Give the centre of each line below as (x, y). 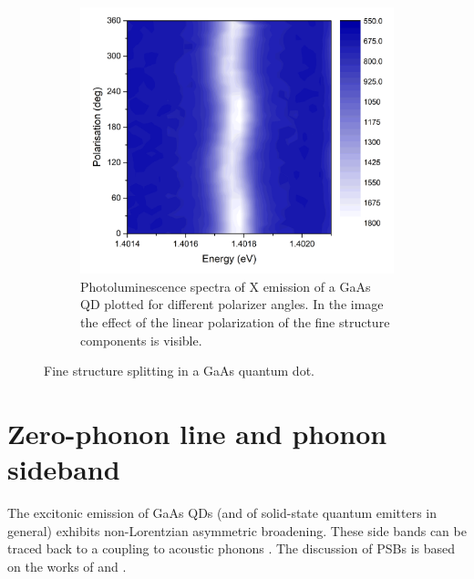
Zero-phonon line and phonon (197, 434)
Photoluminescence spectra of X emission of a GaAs (226, 286)
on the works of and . (67, 566)
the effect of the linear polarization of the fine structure (235, 322)
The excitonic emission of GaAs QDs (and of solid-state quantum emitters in (222, 513)
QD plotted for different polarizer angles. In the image (232, 304)
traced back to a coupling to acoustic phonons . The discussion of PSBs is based (232, 548)
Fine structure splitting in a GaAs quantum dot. (179, 371)
